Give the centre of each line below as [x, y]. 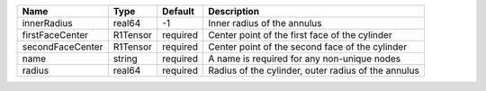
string [126, 59]
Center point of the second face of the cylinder [308, 47]
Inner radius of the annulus [265, 23]
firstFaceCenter [55, 35]
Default [179, 11]
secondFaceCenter [63, 47]
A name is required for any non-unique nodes [305, 59]
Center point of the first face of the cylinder [300, 35]
